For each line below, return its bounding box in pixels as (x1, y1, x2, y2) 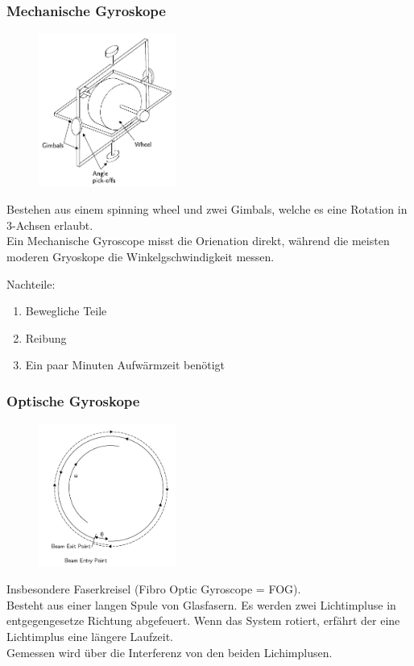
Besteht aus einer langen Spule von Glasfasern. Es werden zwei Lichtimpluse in (6, 596, 396, 613)
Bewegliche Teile (25, 302, 107, 319)
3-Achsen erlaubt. (6, 216, 93, 233)
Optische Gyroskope (6, 390, 140, 410)
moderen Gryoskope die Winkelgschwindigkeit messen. (6, 248, 275, 265)
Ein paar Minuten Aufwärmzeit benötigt (25, 356, 226, 373)
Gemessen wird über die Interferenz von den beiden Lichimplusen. (6, 643, 333, 660)
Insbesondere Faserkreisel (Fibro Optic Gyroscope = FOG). (6, 581, 301, 597)
